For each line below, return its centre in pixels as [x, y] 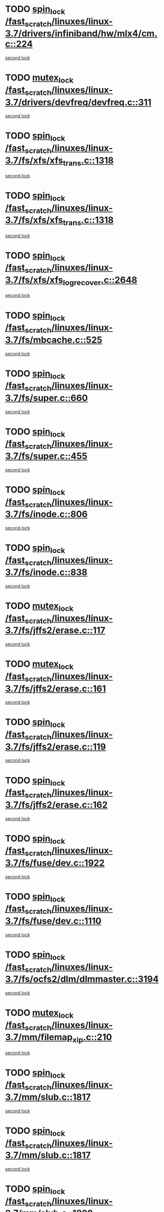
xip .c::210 [92, 1038]
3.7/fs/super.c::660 [46, 398]
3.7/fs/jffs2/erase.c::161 [56, 689]
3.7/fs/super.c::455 [46, 456]
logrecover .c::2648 [100, 281]
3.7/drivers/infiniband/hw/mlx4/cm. [81, 34]
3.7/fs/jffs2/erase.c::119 [56, 747]
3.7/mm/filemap [39, 1037]
